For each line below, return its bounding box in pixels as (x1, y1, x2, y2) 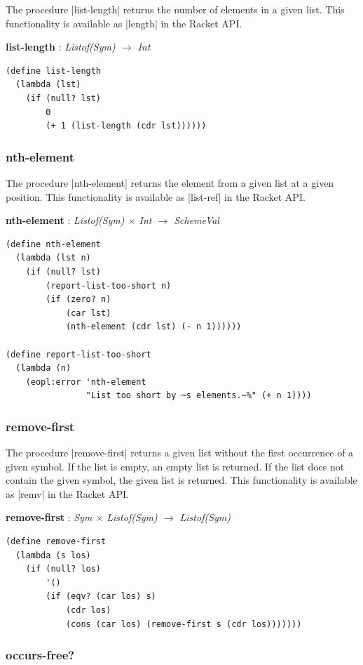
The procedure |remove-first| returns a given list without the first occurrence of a (6, 445, 354, 460)
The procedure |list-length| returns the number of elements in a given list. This (6, 2, 345, 16)
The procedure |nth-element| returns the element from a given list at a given (6, 175, 334, 190)
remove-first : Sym (6, 510, 93, 525)
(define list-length (6, 65, 102, 76)
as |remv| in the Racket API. (6, 486, 129, 501)
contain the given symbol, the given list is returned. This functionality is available (6, 473, 357, 487)
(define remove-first (6, 536, 107, 547)
